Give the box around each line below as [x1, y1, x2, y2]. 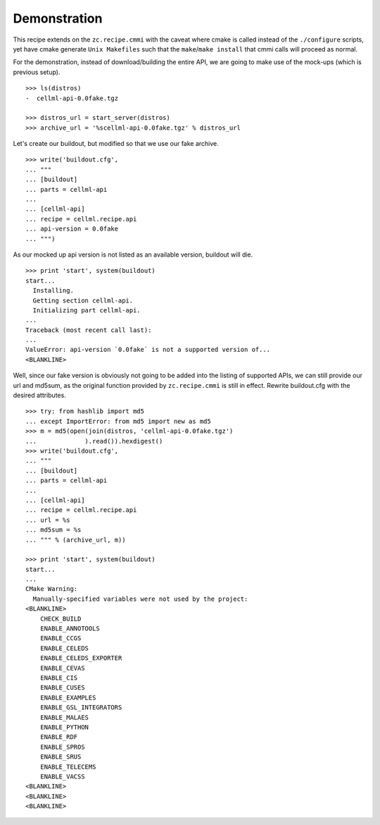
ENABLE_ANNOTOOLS [39, 625, 100, 632]
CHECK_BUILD [39, 614, 82, 623]
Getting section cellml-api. [32, 296, 134, 305]
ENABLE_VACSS [39, 772, 85, 781]
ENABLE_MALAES [39, 713, 89, 721]
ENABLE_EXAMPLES [39, 693, 96, 702]
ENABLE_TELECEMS [39, 762, 96, 771]
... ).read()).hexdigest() [25, 437, 163, 445]
